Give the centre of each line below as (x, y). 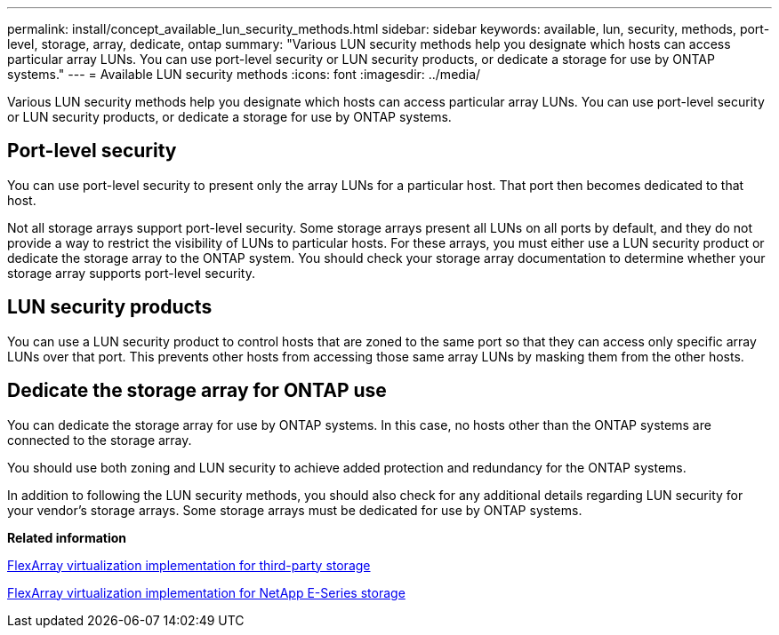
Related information (67, 537)
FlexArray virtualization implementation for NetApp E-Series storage (206, 592)
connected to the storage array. (100, 440)
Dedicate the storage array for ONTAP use (197, 391)
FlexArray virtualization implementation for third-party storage (189, 565)
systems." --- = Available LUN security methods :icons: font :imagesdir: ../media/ (244, 74)
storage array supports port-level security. (131, 273)
